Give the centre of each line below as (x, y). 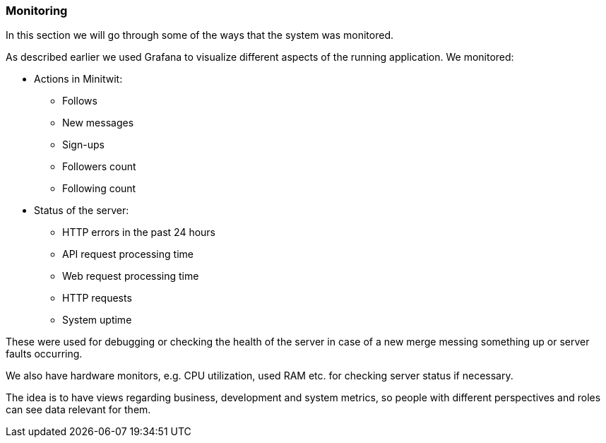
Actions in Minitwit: (78, 79)
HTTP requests (97, 298)
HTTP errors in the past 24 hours (139, 232)
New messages (98, 123)
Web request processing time (131, 276)
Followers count (99, 167)
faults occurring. (44, 354)
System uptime (97, 320)
